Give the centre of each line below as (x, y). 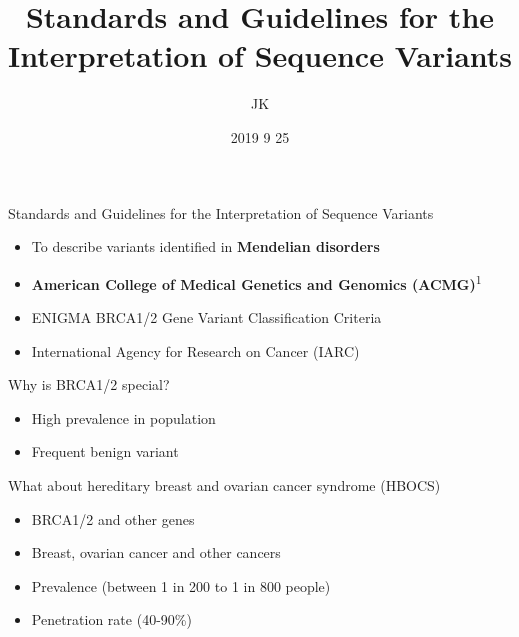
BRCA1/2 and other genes (113, 518)
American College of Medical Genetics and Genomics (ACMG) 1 (256, 282)
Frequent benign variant (105, 451)
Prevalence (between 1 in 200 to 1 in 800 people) (181, 585)
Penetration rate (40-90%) (111, 619)
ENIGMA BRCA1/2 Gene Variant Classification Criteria (206, 316)
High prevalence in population (123, 417)
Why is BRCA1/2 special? (89, 384)
